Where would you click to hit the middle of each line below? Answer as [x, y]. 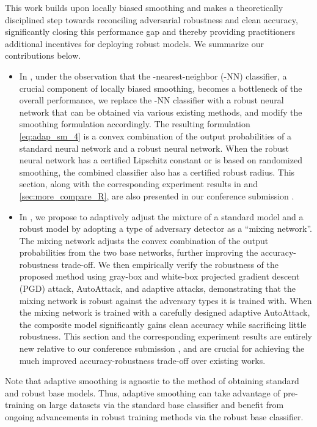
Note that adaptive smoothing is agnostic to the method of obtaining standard [152, 381]
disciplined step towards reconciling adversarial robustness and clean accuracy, [151, 19]
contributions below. [43, 55]
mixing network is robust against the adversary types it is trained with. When [166, 300]
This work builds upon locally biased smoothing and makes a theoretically [144, 7]
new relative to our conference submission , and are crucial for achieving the [162, 348]
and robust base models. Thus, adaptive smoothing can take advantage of [143, 392]
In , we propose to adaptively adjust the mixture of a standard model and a [161, 216]
